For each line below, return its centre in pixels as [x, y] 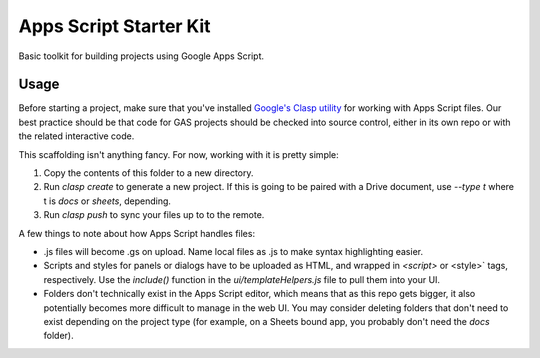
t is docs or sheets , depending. [107, 201]
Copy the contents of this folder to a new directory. [148, 173]
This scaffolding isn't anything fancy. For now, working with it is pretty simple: [178, 154]
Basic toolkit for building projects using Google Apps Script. [141, 56]
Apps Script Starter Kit [114, 26]
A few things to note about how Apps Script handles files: [136, 233]
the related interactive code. [76, 136]
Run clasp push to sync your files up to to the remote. [154, 215]
